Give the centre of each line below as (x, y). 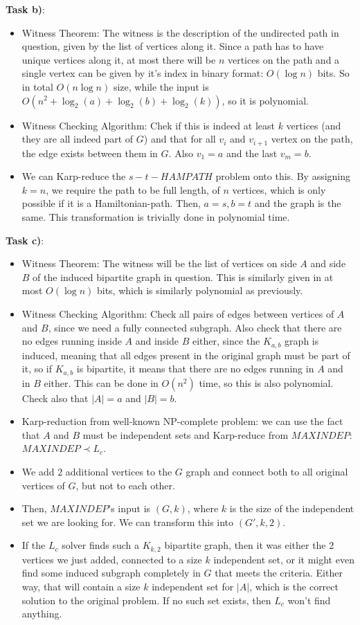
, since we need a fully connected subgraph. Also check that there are (195, 327)
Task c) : (25, 240)
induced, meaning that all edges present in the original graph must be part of (186, 355)
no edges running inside (72, 341)
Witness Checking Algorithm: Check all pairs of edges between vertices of (178, 313)
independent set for (193, 587)
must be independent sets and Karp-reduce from (186, 434)
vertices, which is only (279, 189)
